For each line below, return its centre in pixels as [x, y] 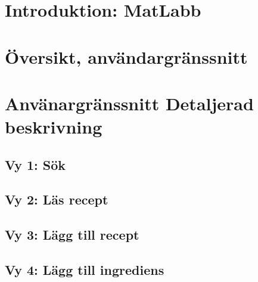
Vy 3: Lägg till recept [72, 235]
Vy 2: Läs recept [57, 199]
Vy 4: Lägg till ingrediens [85, 270]
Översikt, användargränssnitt [126, 56]
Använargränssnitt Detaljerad [129, 103]
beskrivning [54, 127]
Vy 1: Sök [35, 164]
